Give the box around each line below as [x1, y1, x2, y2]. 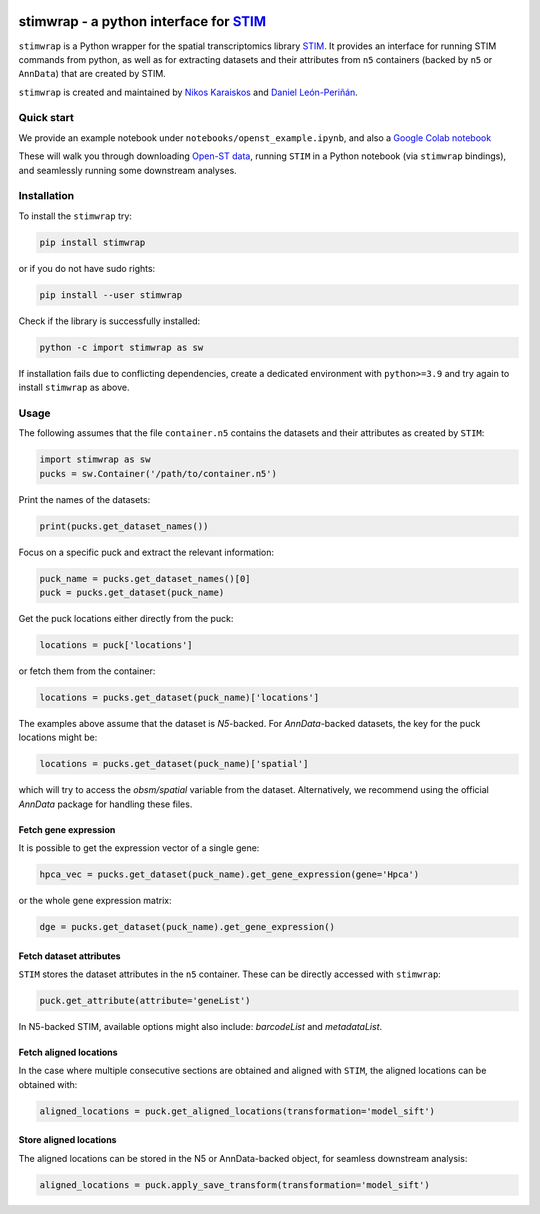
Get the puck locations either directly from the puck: [18, 612, 234, 624]
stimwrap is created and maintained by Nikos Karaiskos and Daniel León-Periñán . [18, 86, 359, 98]
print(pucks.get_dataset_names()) [39, 520, 209, 532]
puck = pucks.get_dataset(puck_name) [39, 586, 225, 598]
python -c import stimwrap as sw [39, 341, 204, 353]
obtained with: [18, 1078, 78, 1090]
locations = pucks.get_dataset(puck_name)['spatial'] [39, 758, 309, 770]
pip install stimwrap [39, 236, 146, 248]
